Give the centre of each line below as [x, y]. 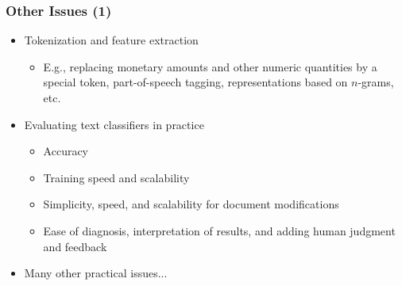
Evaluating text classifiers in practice [114, 124]
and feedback [75, 246]
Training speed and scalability [116, 177]
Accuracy [66, 151]
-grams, [376, 82]
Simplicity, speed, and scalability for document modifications [191, 204]
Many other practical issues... [96, 273]
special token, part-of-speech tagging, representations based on [195, 82]
